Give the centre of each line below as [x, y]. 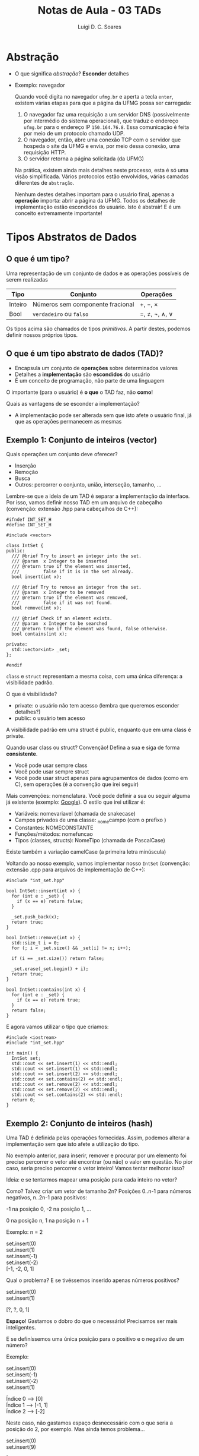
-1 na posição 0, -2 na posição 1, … [49, 1209]
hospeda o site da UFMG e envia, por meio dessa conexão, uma [102, 146]
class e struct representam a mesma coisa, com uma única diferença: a [94, 676]
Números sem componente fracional [83, 304]
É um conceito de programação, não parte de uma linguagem [89, 380]
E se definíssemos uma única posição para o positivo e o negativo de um [95, 1339]
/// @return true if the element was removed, [70, 598]
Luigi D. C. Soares [99, 27]
